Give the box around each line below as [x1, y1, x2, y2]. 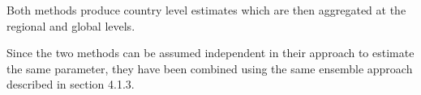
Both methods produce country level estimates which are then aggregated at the [6, 2, 406, 18]
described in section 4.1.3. [6, 76, 135, 93]
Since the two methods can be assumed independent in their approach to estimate [6, 44, 415, 61]
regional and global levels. [6, 17, 135, 34]
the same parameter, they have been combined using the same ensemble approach [6, 60, 413, 76]
